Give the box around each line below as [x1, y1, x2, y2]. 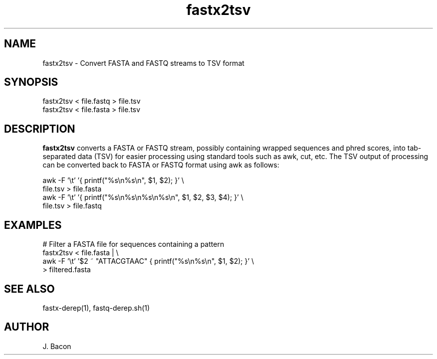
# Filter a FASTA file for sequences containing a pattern [42, 240, 224, 249]
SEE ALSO [4, 282, 55, 295]
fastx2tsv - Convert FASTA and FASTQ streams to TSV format [42, 58, 244, 67]
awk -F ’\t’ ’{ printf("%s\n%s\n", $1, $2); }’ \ [42, 176, 184, 185]
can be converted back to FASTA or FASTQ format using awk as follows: [42, 161, 279, 170]
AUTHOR [4, 321, 49, 334]
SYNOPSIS [4, 76, 58, 89]
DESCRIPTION [4, 122, 75, 135]
